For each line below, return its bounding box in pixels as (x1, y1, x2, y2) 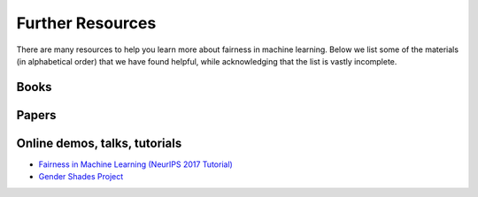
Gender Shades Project (38, 171, 124, 182)
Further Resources (16, 13, 157, 33)
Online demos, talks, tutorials (16, 135, 182, 150)
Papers (16, 107, 57, 123)
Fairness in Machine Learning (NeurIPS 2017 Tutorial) (38, 159, 234, 170)
